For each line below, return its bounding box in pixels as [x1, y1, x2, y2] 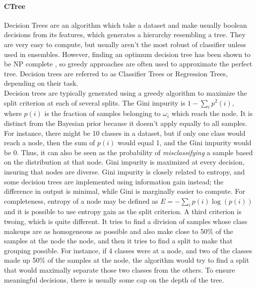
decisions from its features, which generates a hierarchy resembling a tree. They [4, 29, 246, 40]
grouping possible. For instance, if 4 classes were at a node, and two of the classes [4, 245, 252, 255]
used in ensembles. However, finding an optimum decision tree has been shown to [4, 49, 251, 59]
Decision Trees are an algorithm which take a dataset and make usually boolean [4, 19, 247, 30]
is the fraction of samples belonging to [44, 108, 161, 118]
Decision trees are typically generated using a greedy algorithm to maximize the [4, 87, 247, 98]
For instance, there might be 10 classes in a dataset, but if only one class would [4, 127, 246, 138]
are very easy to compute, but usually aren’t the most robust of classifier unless [4, 39, 246, 49]
